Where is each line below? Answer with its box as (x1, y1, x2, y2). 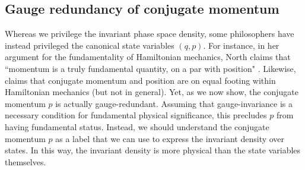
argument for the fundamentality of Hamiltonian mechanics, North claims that (5, 51, 291, 63)
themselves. (5, 155, 46, 168)
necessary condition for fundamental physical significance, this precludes (5, 109, 267, 121)
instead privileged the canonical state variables (5, 39, 174, 51)
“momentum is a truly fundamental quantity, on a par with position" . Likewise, (5, 62, 296, 74)
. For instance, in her (203, 39, 279, 51)
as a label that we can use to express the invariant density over (55, 132, 285, 144)
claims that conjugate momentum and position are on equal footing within (5, 74, 276, 86)
